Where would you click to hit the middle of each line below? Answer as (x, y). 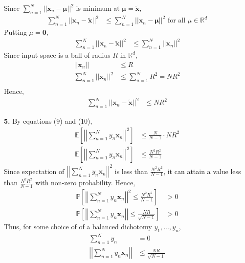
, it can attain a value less (202, 171)
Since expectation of (34, 171)
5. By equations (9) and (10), (48, 121)
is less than (131, 171)
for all (177, 21)
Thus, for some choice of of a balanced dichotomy (78, 227)
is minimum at (98, 8)
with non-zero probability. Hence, (85, 183)
